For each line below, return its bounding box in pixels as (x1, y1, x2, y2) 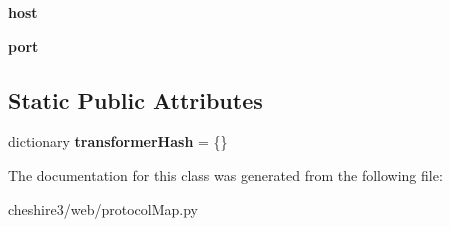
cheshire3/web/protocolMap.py (8, 198, 198, 219)
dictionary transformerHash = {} (8, 131, 228, 152)
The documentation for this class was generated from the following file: (8, 164, 443, 185)
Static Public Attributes (8, 84, 263, 115)
